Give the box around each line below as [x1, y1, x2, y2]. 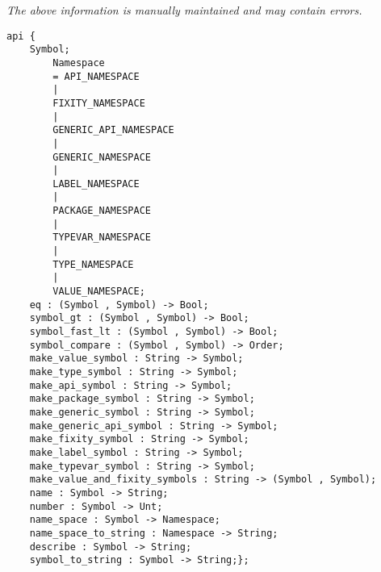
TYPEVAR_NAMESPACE [52, 232, 151, 244]
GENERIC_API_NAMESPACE [52, 124, 174, 136]
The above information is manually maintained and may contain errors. [6, 2, 362, 18]
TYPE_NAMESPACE [52, 258, 134, 270]
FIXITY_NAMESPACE [52, 97, 145, 109]
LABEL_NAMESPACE [52, 177, 140, 190]
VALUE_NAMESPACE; [52, 286, 145, 298]
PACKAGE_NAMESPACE [52, 205, 151, 217]
